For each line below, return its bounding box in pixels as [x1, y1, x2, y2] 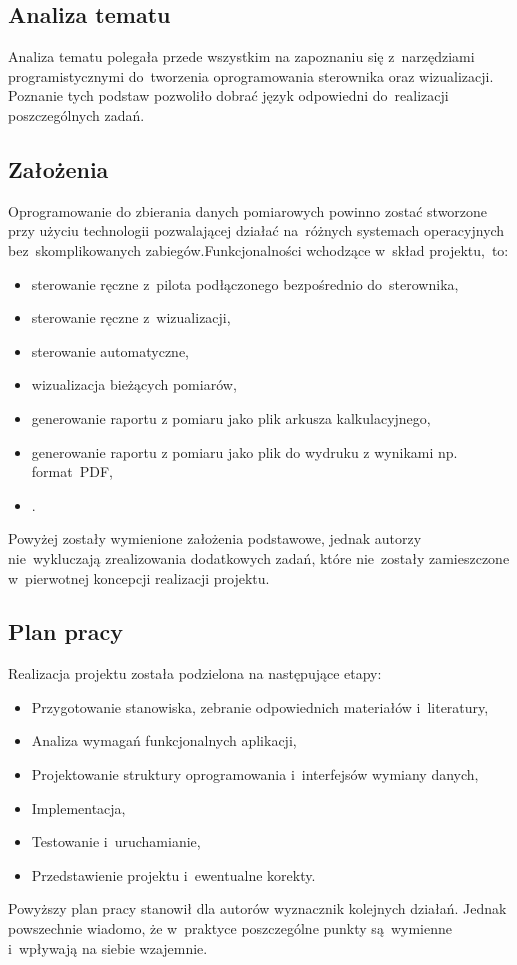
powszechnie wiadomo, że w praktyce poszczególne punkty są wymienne [8, 918, 452, 939]
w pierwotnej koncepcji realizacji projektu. [8, 567, 270, 588]
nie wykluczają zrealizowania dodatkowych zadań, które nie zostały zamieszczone [8, 547, 510, 568]
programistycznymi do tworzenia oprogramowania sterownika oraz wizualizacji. [8, 65, 494, 86]
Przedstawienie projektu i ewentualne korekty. [31, 864, 316, 885]
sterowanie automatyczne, [31, 340, 190, 361]
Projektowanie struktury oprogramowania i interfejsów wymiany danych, [31, 764, 479, 785]
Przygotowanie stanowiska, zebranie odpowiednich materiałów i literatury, [31, 696, 489, 717]
